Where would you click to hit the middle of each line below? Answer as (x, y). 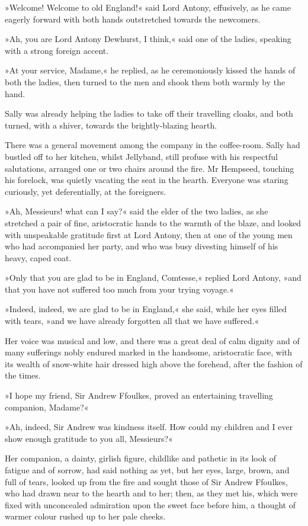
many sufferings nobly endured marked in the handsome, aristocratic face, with (149, 352)
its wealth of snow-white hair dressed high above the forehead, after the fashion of (154, 363)
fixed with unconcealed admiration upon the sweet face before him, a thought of (150, 504)
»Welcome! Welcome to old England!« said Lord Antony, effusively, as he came (148, 7)
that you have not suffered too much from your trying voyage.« (119, 289)
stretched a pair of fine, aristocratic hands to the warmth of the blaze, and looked (153, 222)
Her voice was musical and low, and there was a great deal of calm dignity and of (152, 340)
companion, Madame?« (47, 407)
